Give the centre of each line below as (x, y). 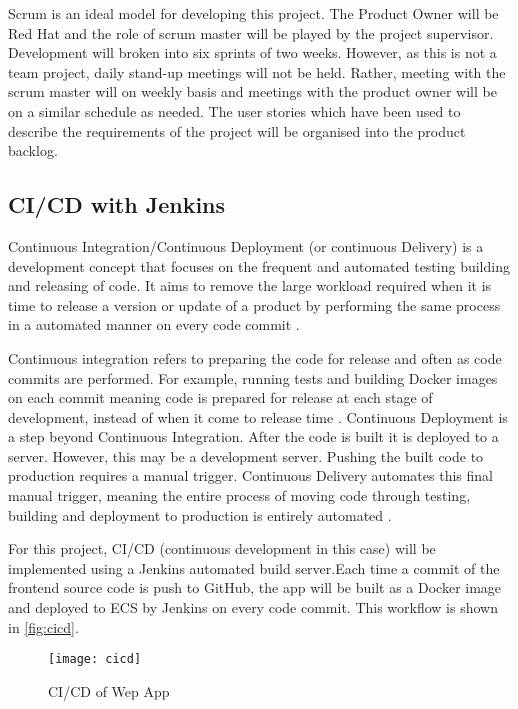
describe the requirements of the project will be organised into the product (237, 130)
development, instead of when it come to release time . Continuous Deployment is (258, 416)
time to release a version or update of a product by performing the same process (254, 304)
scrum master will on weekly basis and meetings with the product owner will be (252, 91)
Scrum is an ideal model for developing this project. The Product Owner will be (253, 13)
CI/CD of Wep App (109, 690)
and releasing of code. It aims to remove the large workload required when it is (250, 285)
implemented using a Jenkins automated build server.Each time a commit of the (254, 567)
